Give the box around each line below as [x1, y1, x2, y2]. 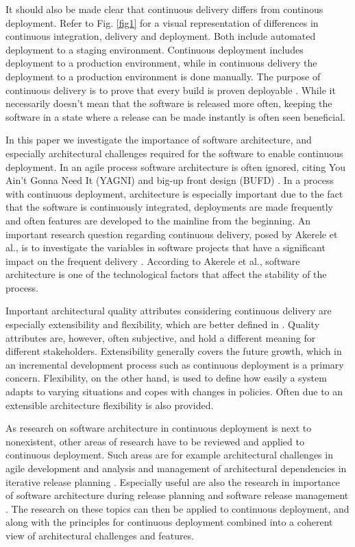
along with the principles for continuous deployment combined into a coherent [5, 515, 333, 529]
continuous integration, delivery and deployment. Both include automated [5, 29, 316, 43]
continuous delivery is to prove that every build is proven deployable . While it [5, 82, 336, 97]
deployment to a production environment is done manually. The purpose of [5, 69, 321, 83]
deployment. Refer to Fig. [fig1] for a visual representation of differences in [5, 15, 319, 30]
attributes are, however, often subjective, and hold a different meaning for [5, 330, 316, 345]
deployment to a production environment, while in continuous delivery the [5, 56, 317, 70]
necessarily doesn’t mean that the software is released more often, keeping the [5, 96, 332, 110]
